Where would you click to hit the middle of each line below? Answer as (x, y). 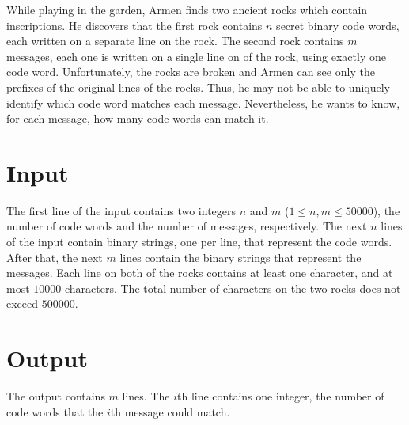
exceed (23, 304)
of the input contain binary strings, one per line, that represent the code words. (199, 242)
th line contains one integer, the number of (281, 396)
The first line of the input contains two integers (121, 210)
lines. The (146, 396)
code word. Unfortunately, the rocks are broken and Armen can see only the (191, 72)
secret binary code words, (338, 25)
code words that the (55, 411)
